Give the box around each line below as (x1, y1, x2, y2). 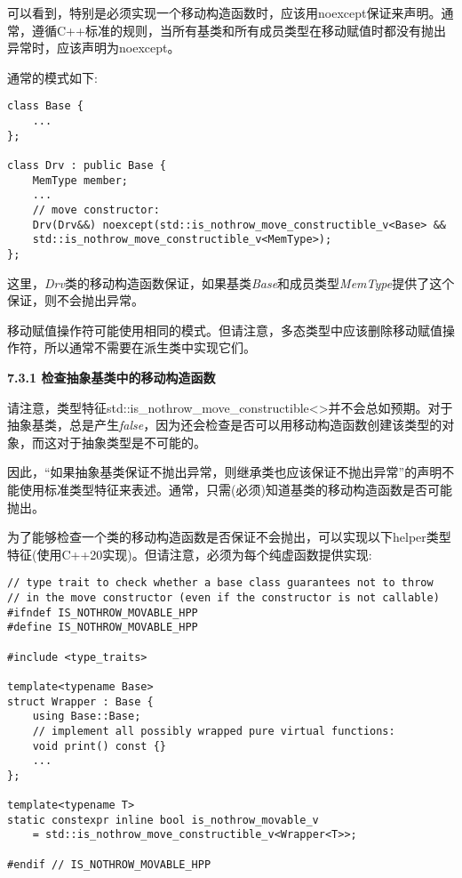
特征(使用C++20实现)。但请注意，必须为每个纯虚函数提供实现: (7, 544, 372, 563)
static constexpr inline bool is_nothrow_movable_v (7, 813, 319, 826)
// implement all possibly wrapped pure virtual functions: (32, 724, 395, 737)
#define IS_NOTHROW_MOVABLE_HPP (7, 621, 198, 634)
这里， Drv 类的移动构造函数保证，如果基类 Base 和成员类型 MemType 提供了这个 (7, 273, 455, 292)
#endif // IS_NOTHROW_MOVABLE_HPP (7, 858, 211, 871)
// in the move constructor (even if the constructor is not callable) (7, 591, 440, 604)
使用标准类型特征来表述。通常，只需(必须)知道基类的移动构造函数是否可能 (19, 479, 452, 498)
